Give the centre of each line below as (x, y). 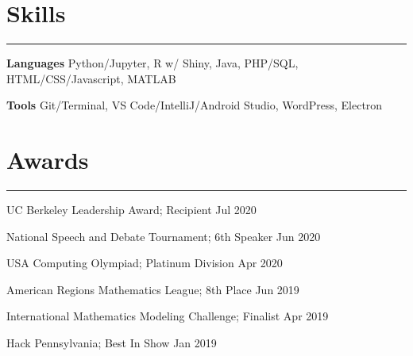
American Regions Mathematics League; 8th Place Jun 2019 (153, 289)
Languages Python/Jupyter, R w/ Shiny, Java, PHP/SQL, (152, 63)
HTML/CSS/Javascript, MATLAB (91, 78)
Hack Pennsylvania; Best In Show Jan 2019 (112, 343)
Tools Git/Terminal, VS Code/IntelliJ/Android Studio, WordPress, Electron (195, 105)
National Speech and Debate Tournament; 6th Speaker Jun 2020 (164, 236)
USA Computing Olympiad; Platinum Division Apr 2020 (145, 263)
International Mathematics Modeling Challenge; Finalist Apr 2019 (168, 316)
